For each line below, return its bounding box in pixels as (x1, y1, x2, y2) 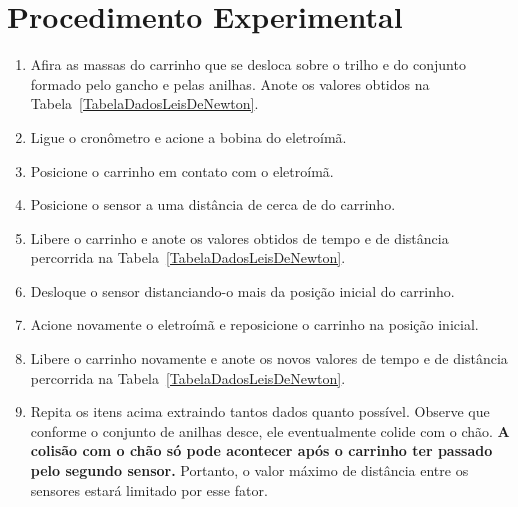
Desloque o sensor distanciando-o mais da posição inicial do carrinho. (30, 280, 455, 301)
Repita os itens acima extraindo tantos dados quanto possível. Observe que (30, 401, 490, 422)
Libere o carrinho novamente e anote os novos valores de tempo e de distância (30, 348, 508, 369)
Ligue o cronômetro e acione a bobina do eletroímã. (30, 126, 347, 147)
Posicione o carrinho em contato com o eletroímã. (30, 160, 334, 181)
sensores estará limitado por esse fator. (30, 479, 268, 500)
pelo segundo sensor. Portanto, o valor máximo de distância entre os (30, 460, 469, 481)
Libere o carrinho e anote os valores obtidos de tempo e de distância (30, 227, 449, 248)
